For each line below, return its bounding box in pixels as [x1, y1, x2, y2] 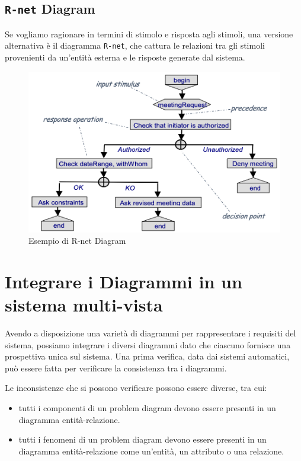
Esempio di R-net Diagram [28, 234, 126, 247]
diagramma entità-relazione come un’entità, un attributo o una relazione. [18, 444, 284, 457]
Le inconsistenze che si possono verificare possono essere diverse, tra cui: [5, 381, 267, 394]
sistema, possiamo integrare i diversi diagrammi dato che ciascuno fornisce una [5, 338, 291, 351]
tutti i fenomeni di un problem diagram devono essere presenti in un [18, 433, 267, 446]
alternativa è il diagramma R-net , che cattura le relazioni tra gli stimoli [5, 39, 265, 52]
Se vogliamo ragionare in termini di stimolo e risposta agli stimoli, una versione [5, 27, 293, 40]
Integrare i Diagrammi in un [5, 269, 242, 293]
